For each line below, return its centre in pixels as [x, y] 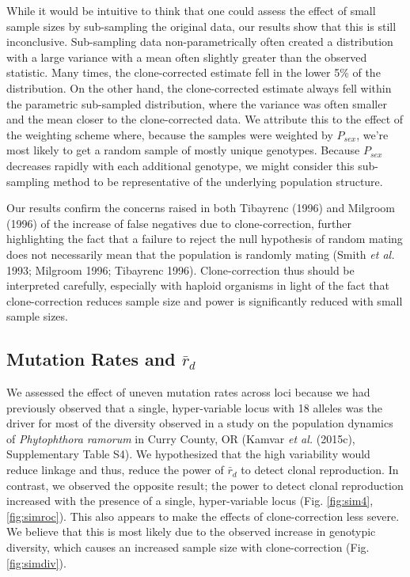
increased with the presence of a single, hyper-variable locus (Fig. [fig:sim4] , [190, 501]
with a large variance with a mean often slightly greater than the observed [187, 57]
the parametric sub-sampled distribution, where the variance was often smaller [197, 103]
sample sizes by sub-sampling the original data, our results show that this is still [201, 26]
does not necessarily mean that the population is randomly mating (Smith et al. [201, 254]
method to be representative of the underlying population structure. [218, 181]
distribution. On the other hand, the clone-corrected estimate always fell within [199, 87]
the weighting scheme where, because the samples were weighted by [170, 134]
